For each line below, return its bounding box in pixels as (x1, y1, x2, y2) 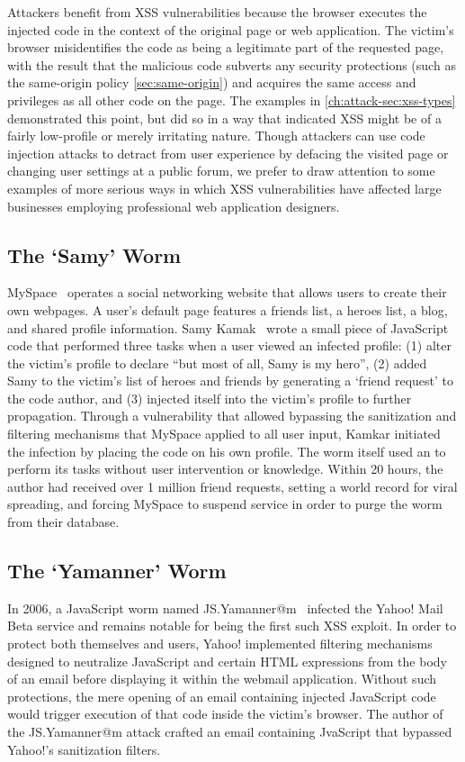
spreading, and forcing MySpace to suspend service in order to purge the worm (7, 494, 443, 513)
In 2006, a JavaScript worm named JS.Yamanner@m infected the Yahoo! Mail (7, 598, 443, 617)
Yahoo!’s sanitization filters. (7, 739, 161, 758)
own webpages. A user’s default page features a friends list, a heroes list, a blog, (7, 300, 448, 319)
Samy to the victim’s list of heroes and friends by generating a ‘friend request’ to (7, 371, 454, 390)
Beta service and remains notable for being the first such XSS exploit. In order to (7, 616, 457, 635)
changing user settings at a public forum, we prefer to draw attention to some (7, 161, 435, 180)
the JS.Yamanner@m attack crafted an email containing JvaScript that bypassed (7, 722, 452, 740)
